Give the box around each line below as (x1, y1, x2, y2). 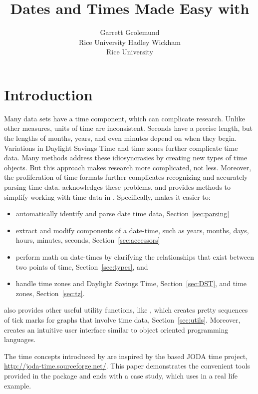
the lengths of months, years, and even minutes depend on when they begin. (4, 133, 237, 143)
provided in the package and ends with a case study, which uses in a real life (4, 370, 238, 381)
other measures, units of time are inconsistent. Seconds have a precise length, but (4, 123, 253, 133)
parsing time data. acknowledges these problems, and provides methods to (4, 182, 231, 192)
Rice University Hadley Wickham (78, 36, 181, 47)
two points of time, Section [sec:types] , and (15, 261, 148, 272)
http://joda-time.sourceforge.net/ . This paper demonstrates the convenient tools (4, 361, 250, 371)
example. (4, 380, 31, 391)
